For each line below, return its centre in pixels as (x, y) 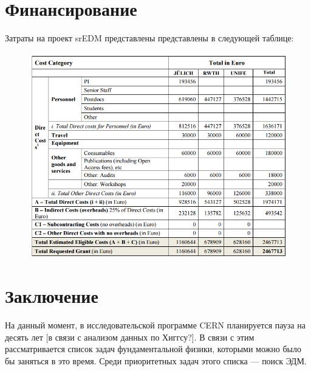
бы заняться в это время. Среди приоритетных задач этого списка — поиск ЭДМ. (156, 360)
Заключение (52, 296)
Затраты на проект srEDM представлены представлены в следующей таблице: (149, 38)
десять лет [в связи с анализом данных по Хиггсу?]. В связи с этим (130, 337)
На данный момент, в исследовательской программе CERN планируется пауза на (155, 324)
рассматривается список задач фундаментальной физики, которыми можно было (153, 349)
